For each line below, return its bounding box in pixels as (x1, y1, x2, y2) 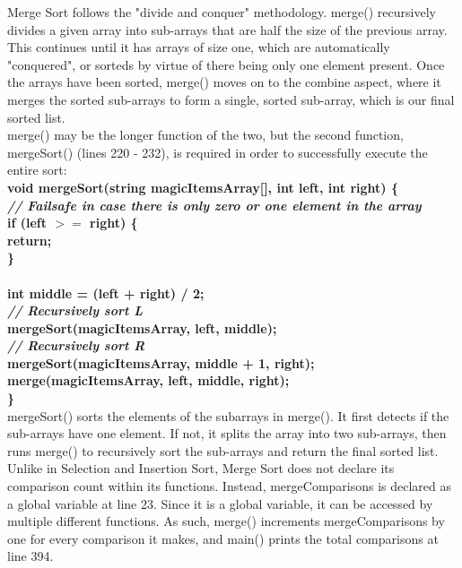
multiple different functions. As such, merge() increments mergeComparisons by (7, 512, 445, 530)
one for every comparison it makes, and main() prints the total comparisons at (7, 529, 439, 547)
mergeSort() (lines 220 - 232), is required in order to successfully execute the (7, 142, 428, 161)
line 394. (7, 546, 54, 565)
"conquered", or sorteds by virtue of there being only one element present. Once (7, 55, 445, 73)
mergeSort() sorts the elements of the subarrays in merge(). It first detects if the (7, 406, 449, 425)
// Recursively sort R (7, 336, 145, 355)
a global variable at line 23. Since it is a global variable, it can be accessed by (7, 494, 433, 512)
